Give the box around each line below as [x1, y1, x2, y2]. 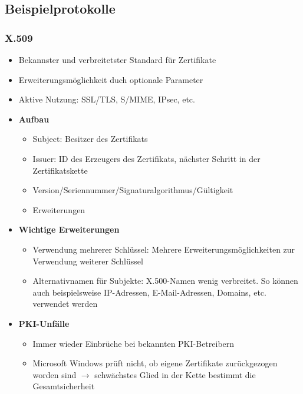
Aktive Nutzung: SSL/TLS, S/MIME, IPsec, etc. [18, 93, 195, 105]
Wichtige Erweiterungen [18, 223, 120, 236]
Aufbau [18, 112, 50, 125]
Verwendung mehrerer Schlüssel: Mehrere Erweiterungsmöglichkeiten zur [32, 243, 295, 255]
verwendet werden [32, 297, 98, 310]
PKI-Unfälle [18, 317, 70, 329]
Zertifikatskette [32, 164, 88, 176]
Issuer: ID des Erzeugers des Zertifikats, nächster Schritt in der [32, 152, 261, 164]
